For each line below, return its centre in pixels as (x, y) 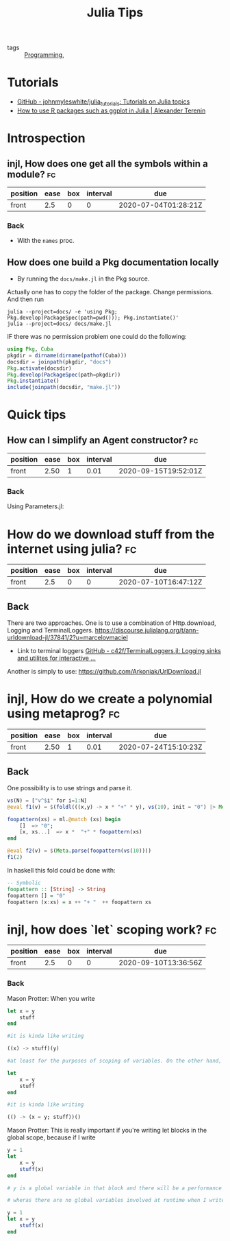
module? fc (31, 174)
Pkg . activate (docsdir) (39, 368)
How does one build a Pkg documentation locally (113, 262)
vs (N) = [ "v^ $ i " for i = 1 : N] (47, 801)
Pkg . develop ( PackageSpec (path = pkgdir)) (64, 375)
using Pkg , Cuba (30, 349)
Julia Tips (115, 13)
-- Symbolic (24, 883)
